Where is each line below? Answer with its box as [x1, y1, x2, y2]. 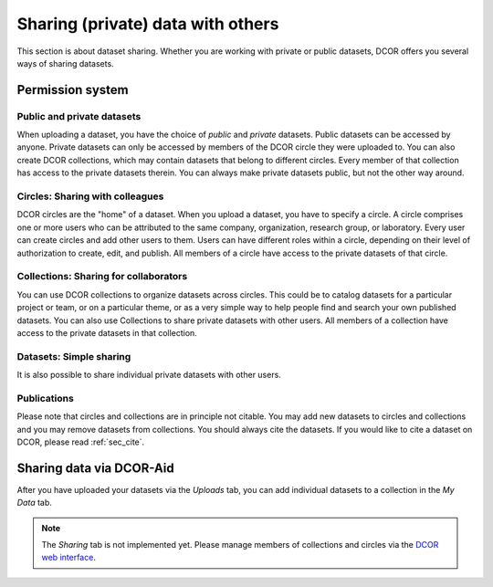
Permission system [16, 82, 129, 98]
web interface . [41, 552, 96, 563]
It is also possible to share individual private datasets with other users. [16, 370, 282, 381]
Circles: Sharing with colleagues [16, 190, 164, 203]
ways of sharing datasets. [16, 58, 114, 68]
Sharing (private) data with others [16, 14, 279, 34]
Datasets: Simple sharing [16, 350, 131, 362]
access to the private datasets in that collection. [16, 327, 198, 338]
